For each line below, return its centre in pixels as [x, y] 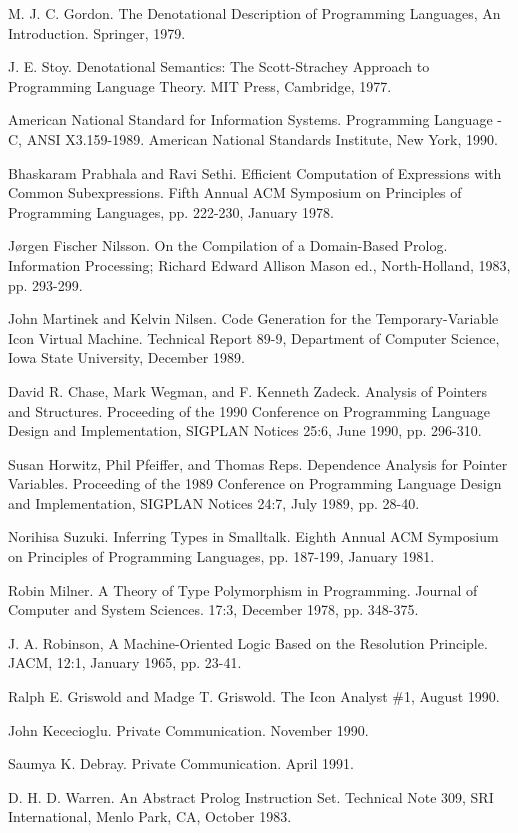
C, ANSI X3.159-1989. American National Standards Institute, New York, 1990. [253, 138]
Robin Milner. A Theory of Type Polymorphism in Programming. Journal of [243, 589]
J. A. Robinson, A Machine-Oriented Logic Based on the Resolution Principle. [248, 642]
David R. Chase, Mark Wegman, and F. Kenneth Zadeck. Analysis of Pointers [248, 390]
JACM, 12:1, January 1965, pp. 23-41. [125, 662]
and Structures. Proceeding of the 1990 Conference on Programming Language [249, 410]
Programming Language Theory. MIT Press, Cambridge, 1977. [200, 85]
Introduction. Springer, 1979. [97, 32]
